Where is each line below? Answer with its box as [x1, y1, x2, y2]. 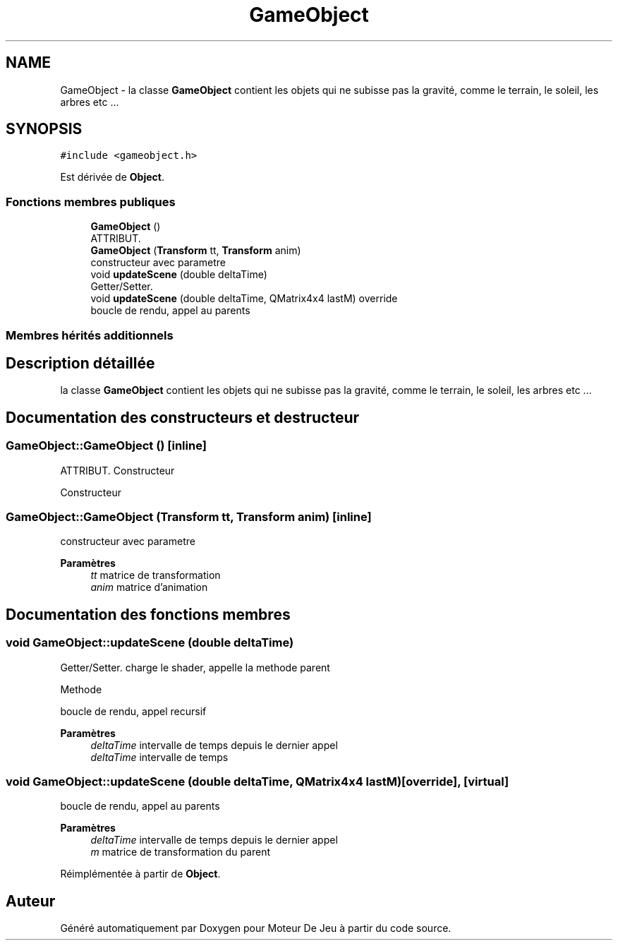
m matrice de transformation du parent [90, 846, 271, 858]
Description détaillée [6, 354, 155, 372]
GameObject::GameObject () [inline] [6, 438, 207, 453]
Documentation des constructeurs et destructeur [6, 408, 360, 426]
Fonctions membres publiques [6, 194, 176, 209]
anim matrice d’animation [90, 581, 208, 594]
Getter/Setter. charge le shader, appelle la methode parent [60, 661, 330, 673]
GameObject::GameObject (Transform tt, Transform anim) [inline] [6, 510, 372, 524]
